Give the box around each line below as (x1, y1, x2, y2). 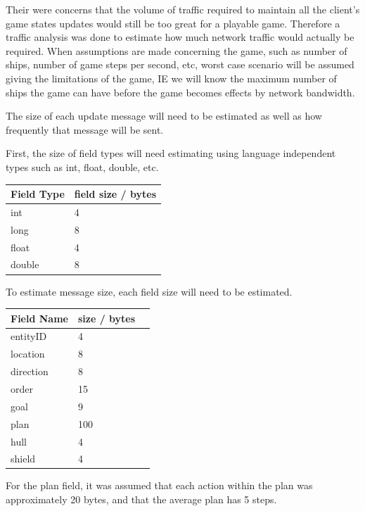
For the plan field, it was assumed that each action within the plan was (6, 478, 313, 493)
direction (11, 364, 49, 379)
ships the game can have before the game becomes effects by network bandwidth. (6, 84, 355, 99)
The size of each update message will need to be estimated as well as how (6, 108, 322, 123)
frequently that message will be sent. (6, 122, 164, 137)
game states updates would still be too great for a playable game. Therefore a (6, 15, 340, 30)
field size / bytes (74, 187, 156, 201)
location (11, 346, 45, 361)
